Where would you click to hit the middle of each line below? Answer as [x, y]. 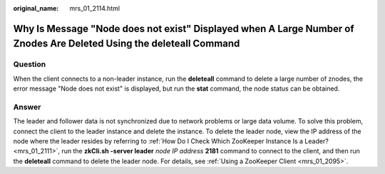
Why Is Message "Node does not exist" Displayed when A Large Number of [184, 29]
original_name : [36, 8]
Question [30, 64]
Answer [27, 107]
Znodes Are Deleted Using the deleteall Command [127, 44]
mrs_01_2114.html [95, 8]
